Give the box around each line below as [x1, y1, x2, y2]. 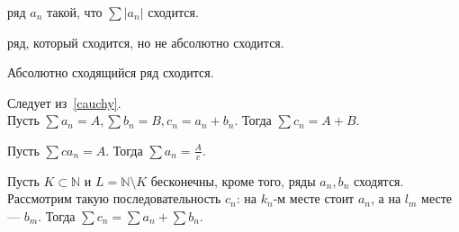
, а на [370, 189, 401, 208]
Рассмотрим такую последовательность [7, 189, 221, 208]
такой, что [46, 3, 103, 21]
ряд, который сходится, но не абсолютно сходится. [7, 32, 284, 51]
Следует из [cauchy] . [7, 93, 121, 112]
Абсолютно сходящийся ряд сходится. [7, 63, 214, 82]
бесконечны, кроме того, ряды [150, 171, 316, 190]
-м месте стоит [273, 189, 355, 208]
